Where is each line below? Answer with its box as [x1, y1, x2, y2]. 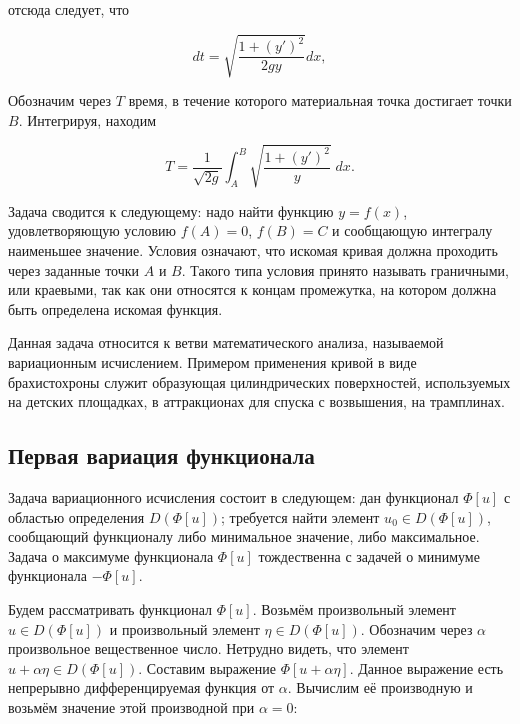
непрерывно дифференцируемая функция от [8, 677, 275, 698]
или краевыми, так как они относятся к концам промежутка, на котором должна [8, 279, 497, 300]
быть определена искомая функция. [8, 298, 223, 319]
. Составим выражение [138, 657, 276, 678]
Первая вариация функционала [8, 440, 315, 471]
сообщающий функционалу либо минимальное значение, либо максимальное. [8, 526, 480, 547]
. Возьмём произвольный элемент [252, 598, 456, 619]
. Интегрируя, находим [18, 109, 157, 130]
